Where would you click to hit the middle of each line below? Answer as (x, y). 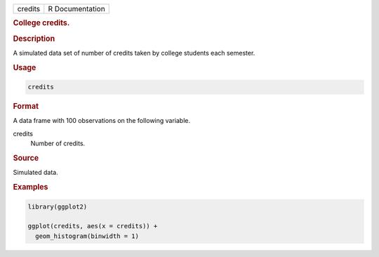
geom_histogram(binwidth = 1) (87, 236)
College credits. (41, 23)
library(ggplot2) (58, 206)
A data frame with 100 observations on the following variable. (102, 121)
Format (26, 107)
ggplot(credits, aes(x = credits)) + (93, 226)
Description (34, 39)
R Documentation (77, 9)
